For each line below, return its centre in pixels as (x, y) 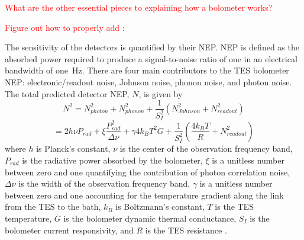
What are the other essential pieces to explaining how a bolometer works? (139, 7)
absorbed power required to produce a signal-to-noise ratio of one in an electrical (151, 58)
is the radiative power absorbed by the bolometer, (112, 160)
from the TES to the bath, (53, 207)
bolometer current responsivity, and (69, 230)
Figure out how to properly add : (65, 27)
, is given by (161, 93)
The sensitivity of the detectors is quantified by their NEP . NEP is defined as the (152, 47)
